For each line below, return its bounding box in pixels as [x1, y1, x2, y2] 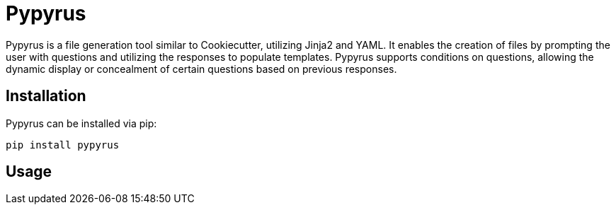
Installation [6, 87, 86, 105]
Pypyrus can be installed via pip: [6, 117, 157, 129]
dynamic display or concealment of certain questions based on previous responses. [6, 62, 397, 75]
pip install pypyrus [6, 139, 120, 151]
